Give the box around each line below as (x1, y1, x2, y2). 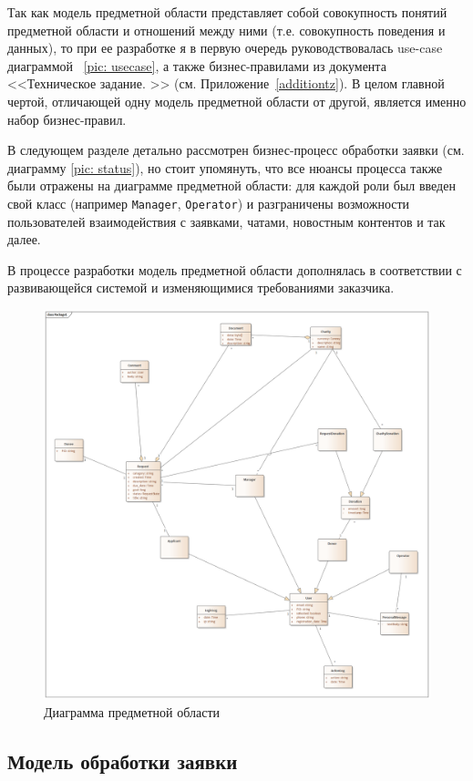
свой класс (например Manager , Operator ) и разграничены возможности (7, 193, 410, 212)
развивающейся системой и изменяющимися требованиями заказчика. (7, 278, 395, 297)
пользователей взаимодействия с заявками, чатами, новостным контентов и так (7, 211, 446, 231)
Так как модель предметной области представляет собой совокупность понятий (7, 3, 447, 21)
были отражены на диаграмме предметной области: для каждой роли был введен (7, 176, 456, 195)
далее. (7, 230, 41, 249)
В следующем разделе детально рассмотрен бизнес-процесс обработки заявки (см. (7, 140, 465, 159)
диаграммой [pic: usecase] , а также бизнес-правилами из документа (7, 56, 386, 75)
